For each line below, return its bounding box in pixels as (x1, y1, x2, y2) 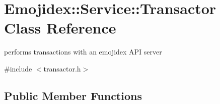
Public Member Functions (4, 87, 142, 103)
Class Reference (4, 17, 116, 38)
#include (4, 63, 32, 73)
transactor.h (43, 63, 81, 73)
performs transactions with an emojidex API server (4, 46, 162, 57)
